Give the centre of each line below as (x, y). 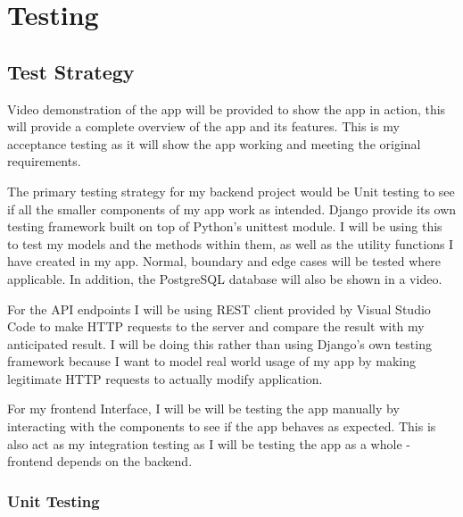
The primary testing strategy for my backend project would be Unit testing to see (231, 191)
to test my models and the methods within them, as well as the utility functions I (231, 243)
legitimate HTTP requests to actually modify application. (165, 378)
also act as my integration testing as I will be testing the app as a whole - (209, 443)
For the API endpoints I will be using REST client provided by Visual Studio (219, 309)
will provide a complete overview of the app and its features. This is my (203, 126)
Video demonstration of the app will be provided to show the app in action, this (227, 108)
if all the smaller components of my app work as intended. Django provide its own (232, 208)
